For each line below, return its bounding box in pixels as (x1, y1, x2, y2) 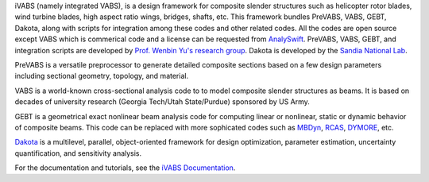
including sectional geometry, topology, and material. (14, 72, 189, 81)
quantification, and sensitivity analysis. (14, 148, 142, 158)
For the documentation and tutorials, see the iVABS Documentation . (14, 163, 236, 172)
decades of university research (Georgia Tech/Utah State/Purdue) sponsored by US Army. (14, 97, 310, 106)
